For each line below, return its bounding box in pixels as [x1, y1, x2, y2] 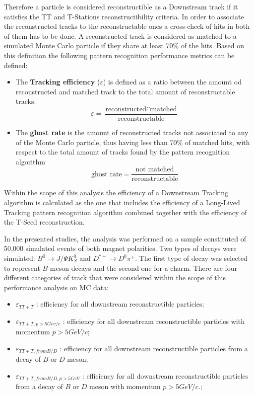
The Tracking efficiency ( [15, 77, 100, 87]
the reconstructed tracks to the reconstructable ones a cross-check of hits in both [4, 21, 250, 31]
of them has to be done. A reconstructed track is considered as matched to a [4, 30, 237, 41]
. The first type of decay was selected [135, 253, 248, 263]
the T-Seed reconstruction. [4, 217, 85, 227]
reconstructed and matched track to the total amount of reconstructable [15, 86, 235, 96]
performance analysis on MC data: [4, 282, 109, 292]
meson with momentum [89, 381, 161, 392]
